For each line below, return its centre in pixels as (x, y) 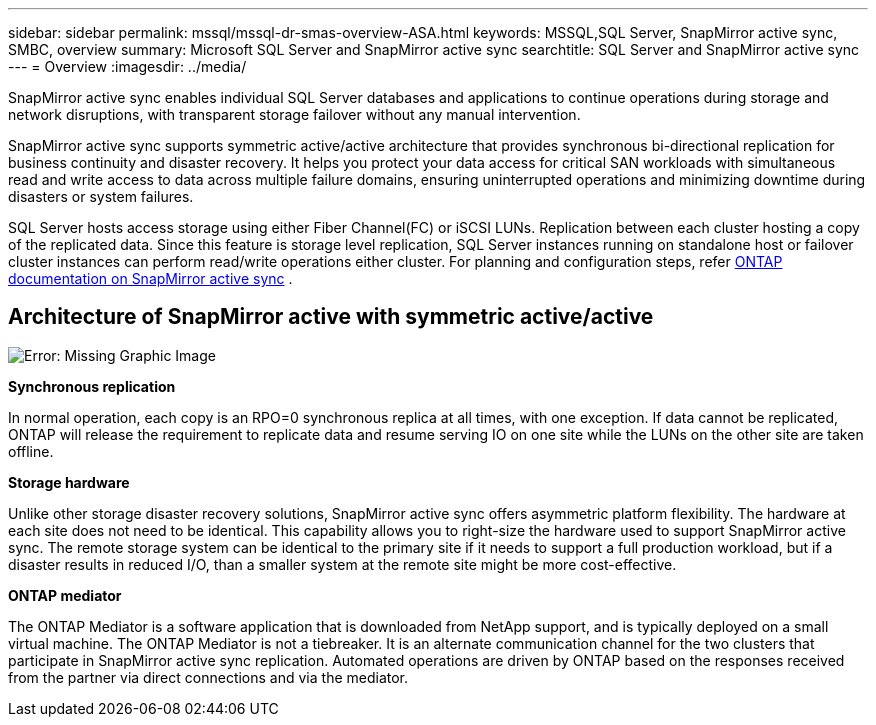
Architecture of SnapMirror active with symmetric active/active (331, 317)
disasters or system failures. (101, 196)
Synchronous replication (92, 386)
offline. (31, 451)
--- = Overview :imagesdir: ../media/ (127, 66)
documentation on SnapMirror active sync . (150, 278)
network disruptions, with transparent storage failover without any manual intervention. (294, 114)
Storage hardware (69, 482)
